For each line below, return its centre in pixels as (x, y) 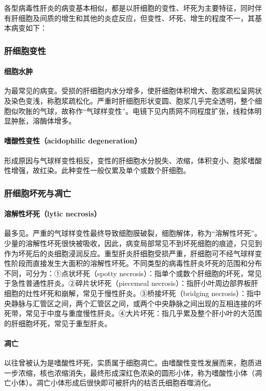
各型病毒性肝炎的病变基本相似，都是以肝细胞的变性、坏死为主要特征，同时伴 (133, 8)
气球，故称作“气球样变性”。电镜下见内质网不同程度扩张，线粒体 (147, 111)
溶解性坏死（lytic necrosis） (53, 214)
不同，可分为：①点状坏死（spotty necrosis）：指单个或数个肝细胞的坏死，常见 (133, 273)
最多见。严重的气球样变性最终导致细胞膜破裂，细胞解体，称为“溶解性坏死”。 (133, 233)
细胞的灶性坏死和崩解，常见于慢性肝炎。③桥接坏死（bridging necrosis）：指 (129, 293)
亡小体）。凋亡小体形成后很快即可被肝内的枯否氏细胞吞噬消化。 (110, 383)
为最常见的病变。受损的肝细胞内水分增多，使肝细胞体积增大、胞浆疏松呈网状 (133, 91)
